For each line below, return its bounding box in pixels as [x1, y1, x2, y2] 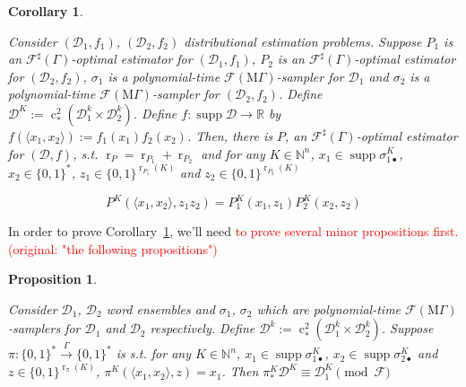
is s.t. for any [116, 344, 192, 363]
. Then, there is [186, 126, 272, 145]
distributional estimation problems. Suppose [184, 31, 422, 50]
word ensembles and [106, 299, 215, 318]
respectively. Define [150, 319, 255, 338]
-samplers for [8, 319, 81, 338]
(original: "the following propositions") [8, 239, 218, 258]
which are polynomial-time [256, 299, 401, 318]
